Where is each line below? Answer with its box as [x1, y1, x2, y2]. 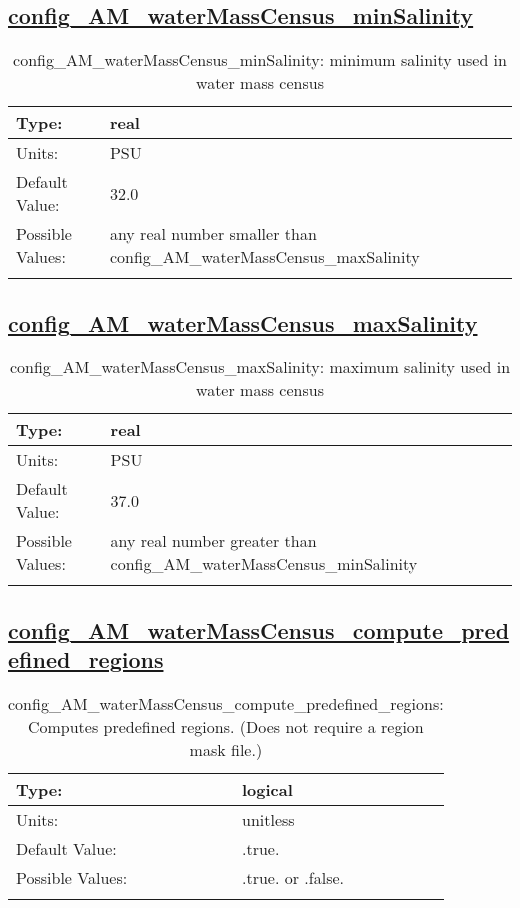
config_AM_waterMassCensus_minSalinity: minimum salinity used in [13, 48, 507, 72]
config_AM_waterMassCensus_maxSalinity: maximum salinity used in [9, 355, 511, 379]
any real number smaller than [109, 222, 317, 246]
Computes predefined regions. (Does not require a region [27, 715, 424, 738]
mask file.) [189, 738, 263, 761]
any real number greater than [110, 529, 317, 553]
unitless [242, 808, 295, 831]
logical [242, 778, 293, 801]
